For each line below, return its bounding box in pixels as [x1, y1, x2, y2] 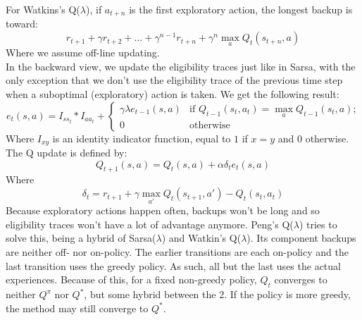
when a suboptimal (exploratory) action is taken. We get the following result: [6, 87, 339, 101]
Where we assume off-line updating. [6, 45, 160, 60]
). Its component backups [246, 230, 356, 245]
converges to [274, 272, 327, 287]
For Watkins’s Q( [6, 2, 80, 16]
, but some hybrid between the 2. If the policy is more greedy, [84, 287, 351, 302]
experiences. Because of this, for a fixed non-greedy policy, [6, 272, 257, 287]
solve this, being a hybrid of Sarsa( [6, 230, 156, 245]
